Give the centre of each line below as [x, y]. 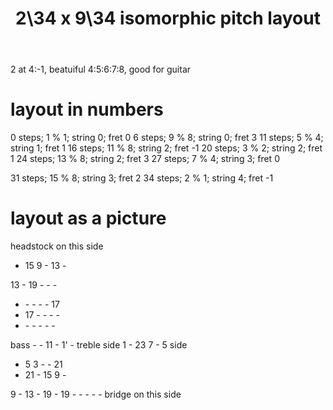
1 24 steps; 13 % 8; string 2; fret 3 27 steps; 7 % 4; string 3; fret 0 [145, 159]
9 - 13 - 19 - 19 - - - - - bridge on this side [96, 394]
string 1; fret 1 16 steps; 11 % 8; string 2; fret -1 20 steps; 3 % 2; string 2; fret [166, 148]
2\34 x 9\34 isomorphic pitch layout [168, 18]
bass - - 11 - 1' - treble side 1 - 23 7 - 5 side [99, 345]
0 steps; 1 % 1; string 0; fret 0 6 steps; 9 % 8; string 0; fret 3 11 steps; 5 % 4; [167, 138]
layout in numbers [87, 109]
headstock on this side [57, 246]
